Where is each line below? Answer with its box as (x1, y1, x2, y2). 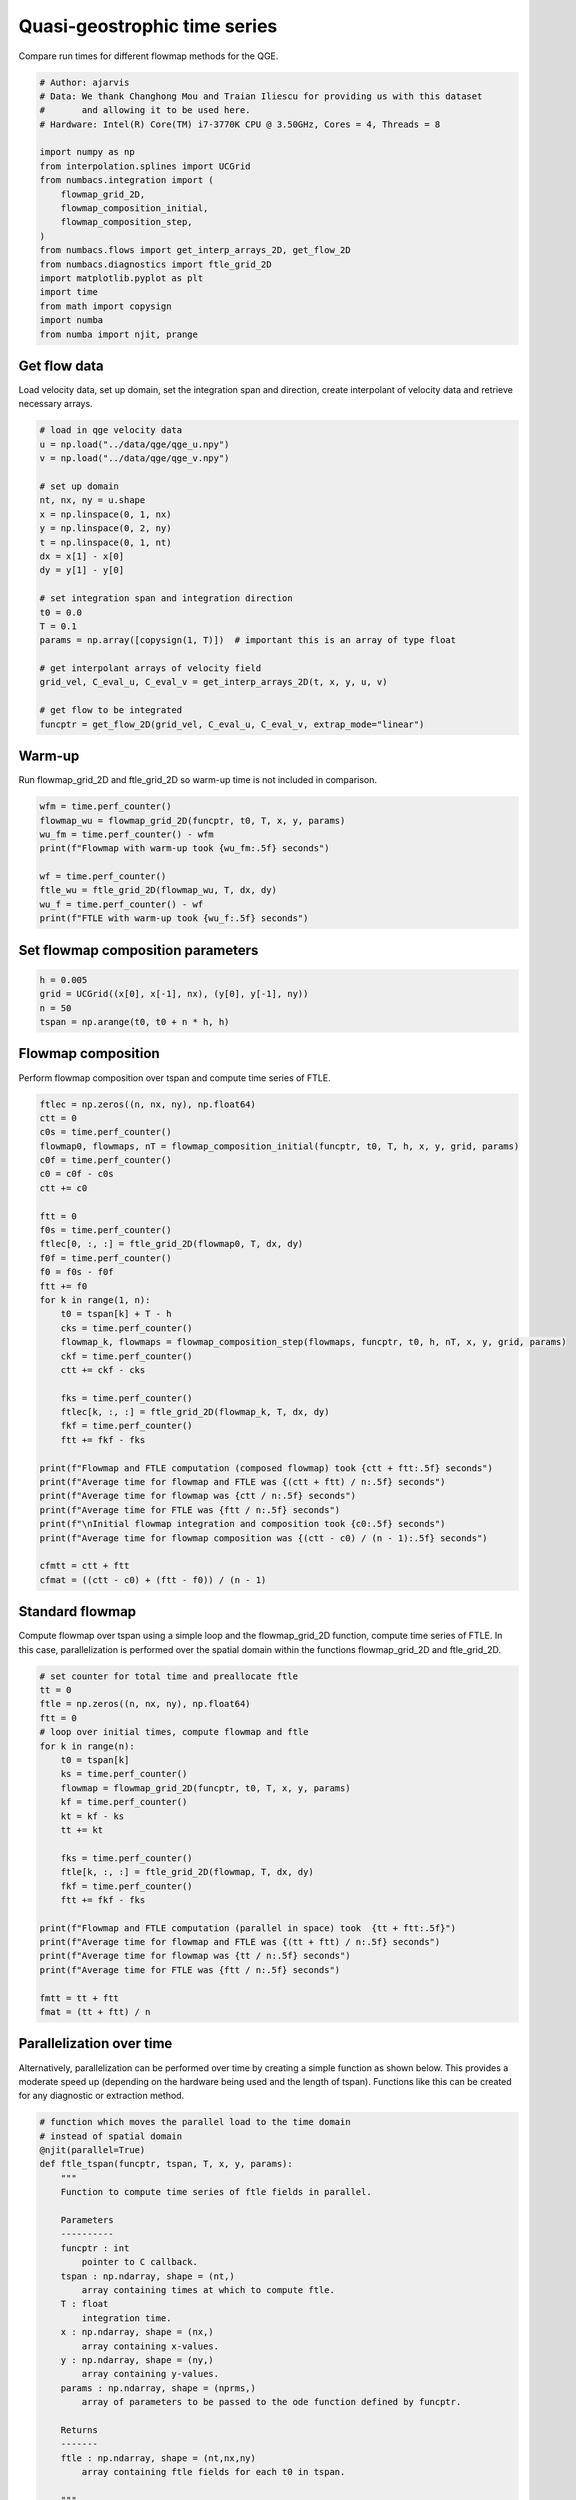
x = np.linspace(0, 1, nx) (39, 508, 172, 520)
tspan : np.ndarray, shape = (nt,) (60, 2270, 235, 2282)
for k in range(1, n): (39, 1294, 151, 1305)
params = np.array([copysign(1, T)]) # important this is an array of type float (39, 635, 457, 646)
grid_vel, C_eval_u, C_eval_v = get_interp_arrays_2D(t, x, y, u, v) (39, 676, 388, 688)
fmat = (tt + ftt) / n (39, 2006, 151, 2018)
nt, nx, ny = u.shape (39, 495, 146, 506)
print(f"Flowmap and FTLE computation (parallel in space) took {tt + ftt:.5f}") (39, 1922, 457, 1934)
